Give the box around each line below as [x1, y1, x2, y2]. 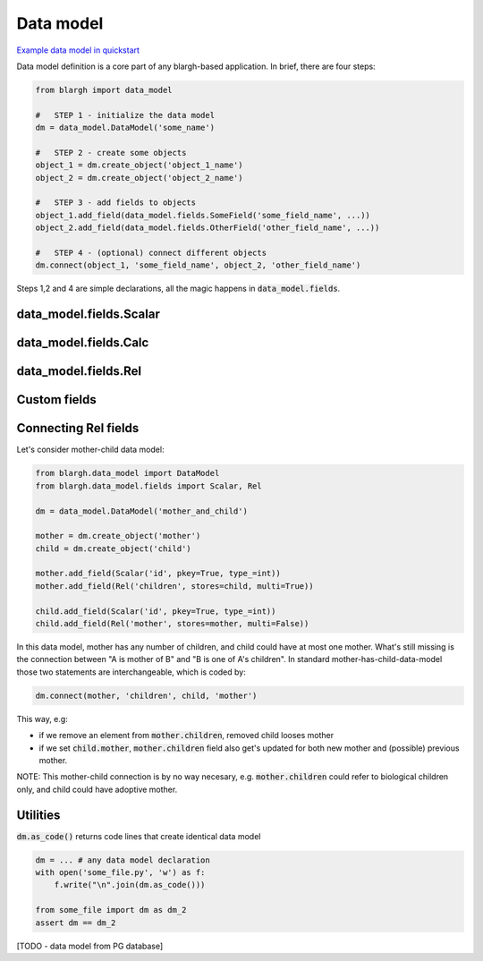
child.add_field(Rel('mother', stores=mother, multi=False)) [35, 618, 309, 629]
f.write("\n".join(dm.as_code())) [54, 880, 206, 890]
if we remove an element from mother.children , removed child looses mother [38, 730, 335, 741]
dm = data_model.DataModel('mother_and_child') [35, 506, 248, 516]
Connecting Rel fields [16, 421, 140, 436]
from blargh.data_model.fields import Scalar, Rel [35, 480, 263, 491]
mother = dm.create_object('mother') [35, 531, 201, 541]
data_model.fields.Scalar [16, 307, 160, 322]
